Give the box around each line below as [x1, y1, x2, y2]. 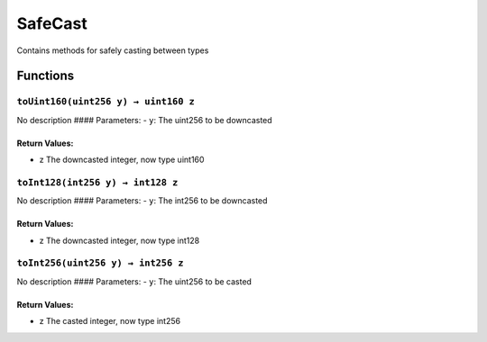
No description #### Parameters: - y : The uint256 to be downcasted [16, 114, 272, 125]
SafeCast [16, 13, 87, 33]
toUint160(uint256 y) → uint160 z [16, 95, 196, 108]
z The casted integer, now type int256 [39, 316, 180, 327]
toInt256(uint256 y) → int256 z [16, 257, 184, 269]
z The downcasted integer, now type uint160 [39, 154, 205, 166]
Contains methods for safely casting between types [16, 45, 209, 56]
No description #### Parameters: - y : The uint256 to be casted [16, 275, 253, 287]
